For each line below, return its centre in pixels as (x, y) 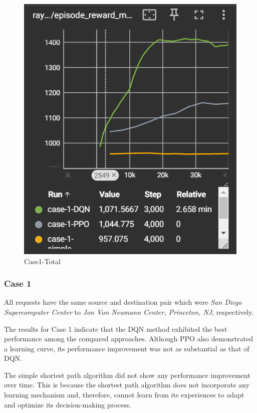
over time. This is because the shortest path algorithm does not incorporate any (127, 385)
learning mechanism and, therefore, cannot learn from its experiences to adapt (124, 395)
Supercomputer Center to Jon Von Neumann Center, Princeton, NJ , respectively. (129, 312)
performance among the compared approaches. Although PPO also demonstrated (129, 339)
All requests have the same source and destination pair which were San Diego (123, 302)
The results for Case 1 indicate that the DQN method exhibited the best (116, 329)
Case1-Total (42, 261)
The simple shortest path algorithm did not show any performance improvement (127, 375)
